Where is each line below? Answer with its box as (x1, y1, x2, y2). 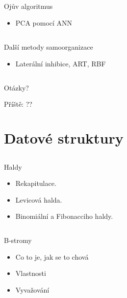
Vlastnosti (15, 268, 46, 278)
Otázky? (4, 82, 29, 92)
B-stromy (4, 235, 32, 245)
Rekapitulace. (15, 178, 56, 188)
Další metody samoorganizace (4, 41, 93, 52)
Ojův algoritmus (4, 1, 53, 11)
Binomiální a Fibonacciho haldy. (15, 211, 113, 221)
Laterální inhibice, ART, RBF (15, 58, 106, 68)
